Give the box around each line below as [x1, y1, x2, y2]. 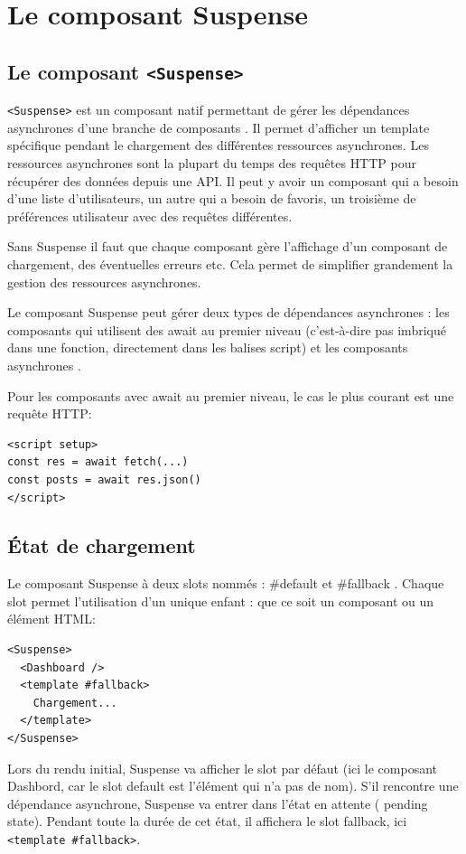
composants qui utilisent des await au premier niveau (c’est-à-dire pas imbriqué [7, 320, 446, 339]
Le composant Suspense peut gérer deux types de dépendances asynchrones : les [7, 303, 450, 322]
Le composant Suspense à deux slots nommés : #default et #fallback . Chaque [7, 574, 444, 593]
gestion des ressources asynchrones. [7, 272, 201, 291]
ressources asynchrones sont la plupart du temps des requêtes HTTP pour [7, 154, 416, 172]
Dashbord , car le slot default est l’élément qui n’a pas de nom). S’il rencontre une [7, 776, 459, 795]
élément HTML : [7, 609, 96, 628]
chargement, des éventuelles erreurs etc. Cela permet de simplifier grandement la [7, 254, 453, 273]
